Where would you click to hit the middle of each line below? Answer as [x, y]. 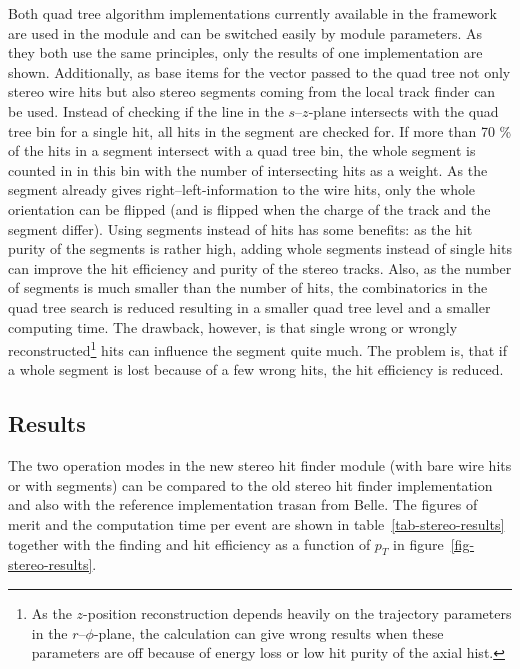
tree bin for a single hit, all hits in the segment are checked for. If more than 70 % [260, 130]
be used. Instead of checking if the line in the [146, 110]
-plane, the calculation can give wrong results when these [268, 632]
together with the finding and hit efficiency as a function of [189, 543]
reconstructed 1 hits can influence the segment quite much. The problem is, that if [257, 348]
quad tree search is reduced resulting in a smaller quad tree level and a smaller [249, 306]
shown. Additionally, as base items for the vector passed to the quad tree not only [259, 71]
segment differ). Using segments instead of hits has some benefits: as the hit [240, 228]
